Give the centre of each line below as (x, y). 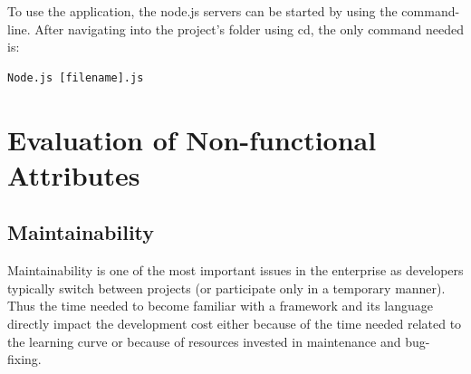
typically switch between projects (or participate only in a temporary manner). (226, 288)
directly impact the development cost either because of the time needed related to (235, 323)
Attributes (74, 174)
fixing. (24, 359)
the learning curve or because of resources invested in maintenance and (204, 341)
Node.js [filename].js (76, 77)
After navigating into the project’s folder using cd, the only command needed (249, 29)
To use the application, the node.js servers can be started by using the (202, 11)
